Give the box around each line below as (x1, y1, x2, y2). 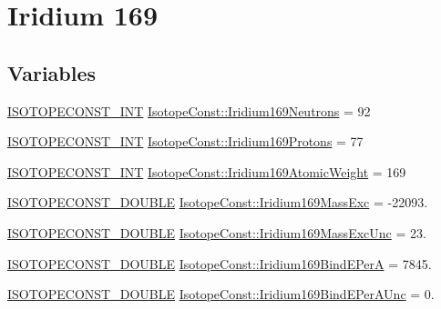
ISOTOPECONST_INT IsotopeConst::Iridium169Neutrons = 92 (7, 101, 371, 120)
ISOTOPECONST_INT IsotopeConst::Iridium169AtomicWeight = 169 (7, 162, 406, 181)
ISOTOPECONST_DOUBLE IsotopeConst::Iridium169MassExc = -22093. (7, 193, 428, 212)
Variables (7, 58, 97, 86)
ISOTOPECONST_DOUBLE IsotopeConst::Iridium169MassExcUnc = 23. (7, 223, 426, 242)
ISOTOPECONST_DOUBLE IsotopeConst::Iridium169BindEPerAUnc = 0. (7, 284, 435, 304)
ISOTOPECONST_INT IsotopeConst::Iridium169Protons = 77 (7, 132, 364, 151)
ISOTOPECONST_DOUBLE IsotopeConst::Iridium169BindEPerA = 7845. (7, 254, 432, 273)
